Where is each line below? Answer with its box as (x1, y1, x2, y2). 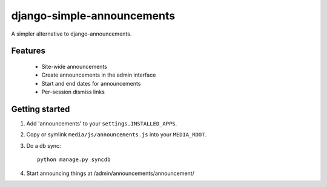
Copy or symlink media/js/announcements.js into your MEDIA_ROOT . (26, 131, 207, 138)
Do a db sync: (26, 142, 61, 149)
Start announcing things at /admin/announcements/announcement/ (26, 170, 195, 177)
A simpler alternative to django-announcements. (11, 30, 132, 37)
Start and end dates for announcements (41, 80, 141, 87)
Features (11, 46, 45, 56)
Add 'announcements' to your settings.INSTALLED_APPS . (26, 120, 177, 127)
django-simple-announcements (11, 9, 176, 22)
